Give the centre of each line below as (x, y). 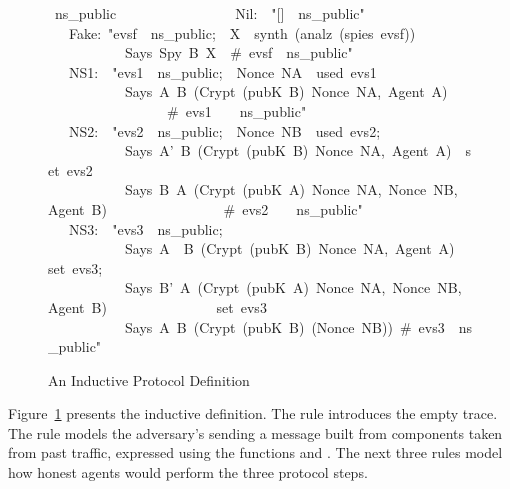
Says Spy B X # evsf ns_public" (238, 52)
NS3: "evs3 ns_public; (145, 228)
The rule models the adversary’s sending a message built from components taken (255, 432)
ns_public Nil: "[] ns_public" (209, 13)
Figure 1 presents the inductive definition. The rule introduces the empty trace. (253, 413)
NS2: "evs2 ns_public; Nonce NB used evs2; (224, 130)
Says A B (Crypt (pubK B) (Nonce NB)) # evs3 (284, 326)
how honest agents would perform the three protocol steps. (188, 472)
